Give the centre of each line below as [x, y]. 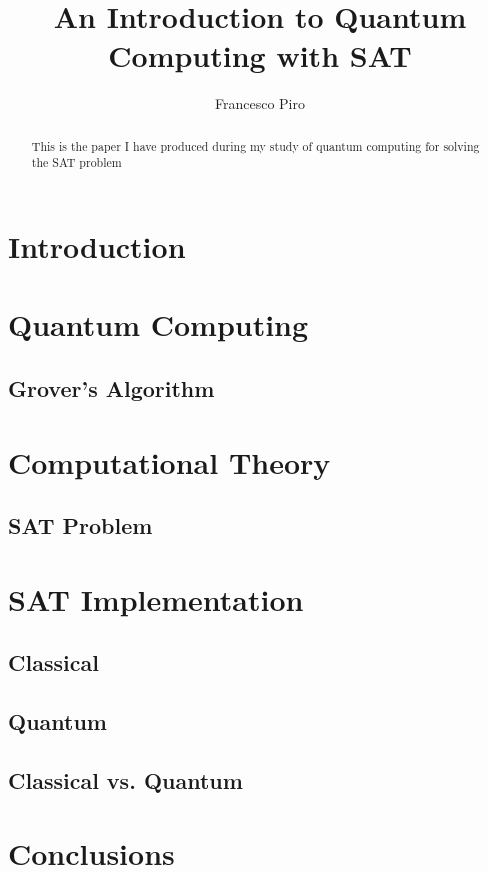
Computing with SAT [260, 55]
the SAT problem [76, 162]
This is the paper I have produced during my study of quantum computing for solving [255, 145]
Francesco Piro [260, 103]
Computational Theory [169, 461]
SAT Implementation [156, 598]
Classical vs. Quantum [125, 779]
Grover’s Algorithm [111, 387]
